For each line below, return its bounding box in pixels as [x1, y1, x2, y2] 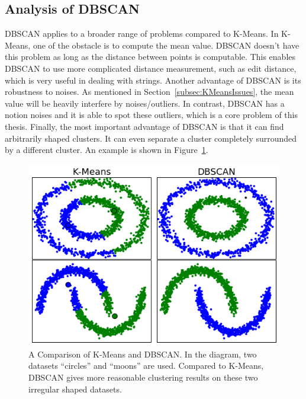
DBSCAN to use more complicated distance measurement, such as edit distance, [5, 62, 297, 74]
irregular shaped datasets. [28, 382, 122, 395]
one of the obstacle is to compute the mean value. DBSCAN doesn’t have [33, 39, 299, 51]
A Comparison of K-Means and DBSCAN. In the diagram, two [28, 347, 257, 360]
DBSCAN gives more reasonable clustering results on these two [28, 371, 258, 384]
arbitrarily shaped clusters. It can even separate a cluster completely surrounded [5, 132, 297, 144]
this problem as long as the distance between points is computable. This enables [5, 50, 296, 63]
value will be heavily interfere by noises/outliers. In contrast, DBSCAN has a [5, 97, 285, 109]
